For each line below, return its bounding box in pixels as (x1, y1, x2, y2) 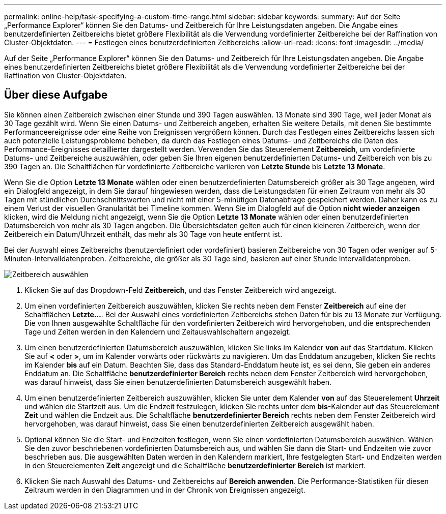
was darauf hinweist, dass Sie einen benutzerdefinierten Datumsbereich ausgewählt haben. (24, 377, 332, 386)
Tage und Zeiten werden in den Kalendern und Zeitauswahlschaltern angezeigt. (24, 327, 291, 336)
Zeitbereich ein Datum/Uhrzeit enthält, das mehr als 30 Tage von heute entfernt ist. (4, 229, 283, 238)
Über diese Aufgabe (4, 88, 108, 102)
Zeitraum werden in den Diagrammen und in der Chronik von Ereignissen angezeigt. (24, 485, 305, 494)
